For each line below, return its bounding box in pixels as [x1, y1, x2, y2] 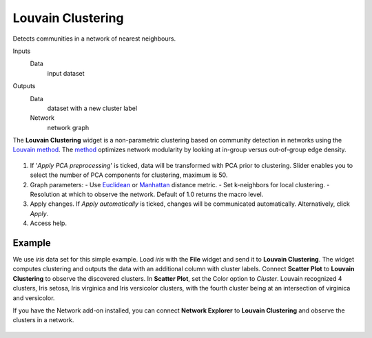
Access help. [30, 219, 67, 227]
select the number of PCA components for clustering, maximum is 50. [30, 171, 228, 179]
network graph [47, 123, 90, 131]
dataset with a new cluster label [47, 104, 138, 112]
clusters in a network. [12, 316, 74, 324]
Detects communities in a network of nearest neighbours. [12, 34, 176, 43]
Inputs [12, 47, 31, 55]
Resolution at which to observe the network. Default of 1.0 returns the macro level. [30, 190, 264, 199]
